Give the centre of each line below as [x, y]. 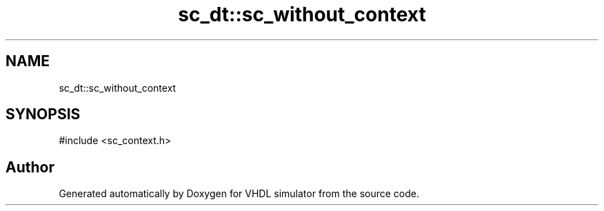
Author [30, 167]
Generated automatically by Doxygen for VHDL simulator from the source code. [239, 194]
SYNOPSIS [43, 114]
